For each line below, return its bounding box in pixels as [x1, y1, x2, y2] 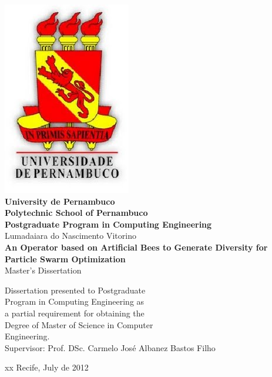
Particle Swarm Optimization [5, 252, 126, 265]
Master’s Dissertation [5, 264, 82, 276]
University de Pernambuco [5, 195, 115, 207]
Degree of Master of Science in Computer [5, 318, 153, 331]
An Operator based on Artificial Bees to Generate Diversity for [5, 241, 268, 253]
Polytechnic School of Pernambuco [5, 206, 148, 219]
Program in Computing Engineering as [5, 295, 145, 308]
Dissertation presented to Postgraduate [5, 283, 146, 296]
